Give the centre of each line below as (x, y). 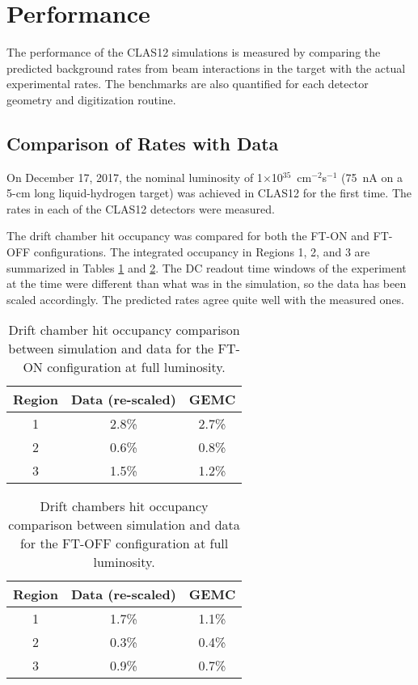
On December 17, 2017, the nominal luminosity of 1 (135, 177)
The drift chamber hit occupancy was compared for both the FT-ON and (188, 236)
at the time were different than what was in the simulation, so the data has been (207, 283)
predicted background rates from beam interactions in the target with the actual (206, 68)
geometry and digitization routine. (91, 99)
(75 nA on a (372, 177)
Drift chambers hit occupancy (124, 506)
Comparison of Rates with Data (143, 143)
